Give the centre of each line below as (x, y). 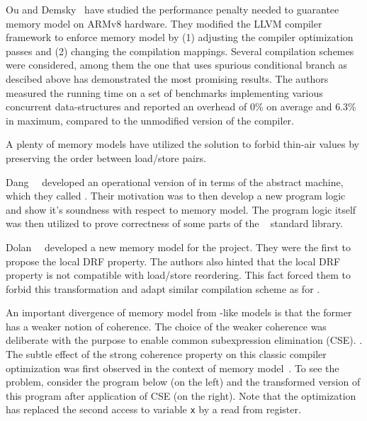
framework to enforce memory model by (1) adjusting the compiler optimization (180, 37)
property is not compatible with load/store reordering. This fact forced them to (179, 275)
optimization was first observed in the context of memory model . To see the (173, 368)
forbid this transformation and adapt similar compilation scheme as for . (163, 288)
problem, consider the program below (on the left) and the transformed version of (183, 382)
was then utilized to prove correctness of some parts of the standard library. (174, 223)
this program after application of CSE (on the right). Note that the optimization (181, 395)
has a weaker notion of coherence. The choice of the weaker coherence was (166, 326)
